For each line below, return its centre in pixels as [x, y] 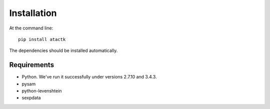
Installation [33, 13]
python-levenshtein [42, 91]
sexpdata [31, 98]
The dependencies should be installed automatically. [63, 50]
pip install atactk [42, 39]
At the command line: [31, 28]
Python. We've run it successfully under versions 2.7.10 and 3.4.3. [89, 77]
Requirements [32, 65]
